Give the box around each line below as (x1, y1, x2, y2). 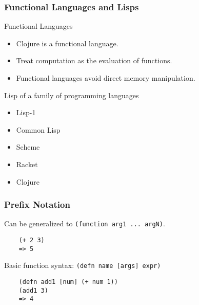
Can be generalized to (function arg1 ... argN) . (4, 218, 165, 229)
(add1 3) (18, 286, 48, 294)
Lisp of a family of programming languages (4, 89, 139, 100)
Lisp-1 (16, 107, 36, 118)
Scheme (16, 141, 40, 152)
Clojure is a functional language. (16, 38, 118, 48)
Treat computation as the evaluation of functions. (16, 55, 172, 66)
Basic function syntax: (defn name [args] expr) (4, 260, 161, 271)
